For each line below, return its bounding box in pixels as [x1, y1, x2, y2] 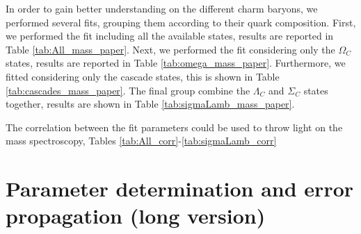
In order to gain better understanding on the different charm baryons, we [6, 1, 318, 15]
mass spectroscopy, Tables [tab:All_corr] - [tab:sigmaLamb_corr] [6, 133, 277, 148]
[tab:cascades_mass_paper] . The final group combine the [6, 83, 250, 97]
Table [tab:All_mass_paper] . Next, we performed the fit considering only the [6, 42, 335, 56]
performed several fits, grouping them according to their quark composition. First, [6, 15, 356, 29]
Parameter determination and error [6, 174, 354, 203]
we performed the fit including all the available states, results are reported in [6, 28, 334, 43]
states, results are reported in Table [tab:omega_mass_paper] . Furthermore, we [6, 56, 346, 70]
